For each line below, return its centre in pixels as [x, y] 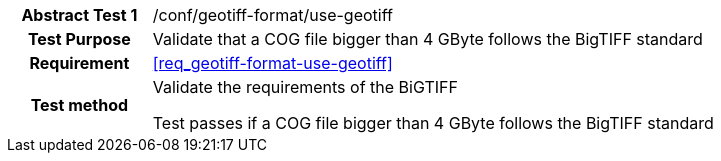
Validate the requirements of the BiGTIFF [305, 87]
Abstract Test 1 [79, 15]
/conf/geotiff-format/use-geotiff [272, 15]
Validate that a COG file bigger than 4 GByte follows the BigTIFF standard [427, 39]
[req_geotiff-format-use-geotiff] [272, 63]
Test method [79, 105]
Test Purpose [79, 39]
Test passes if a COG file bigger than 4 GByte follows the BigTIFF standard [433, 123]
